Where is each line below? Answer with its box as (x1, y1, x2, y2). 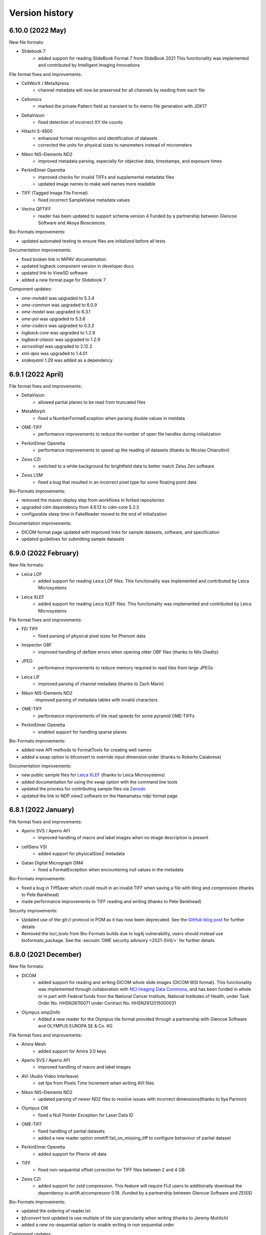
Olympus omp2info (21, 1009, 61, 1015)
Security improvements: (9, 907, 58, 913)
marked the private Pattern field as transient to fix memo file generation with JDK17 (38, 103, 207, 109)
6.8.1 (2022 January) (9, 806, 74, 814)
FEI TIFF (21, 626, 38, 632)
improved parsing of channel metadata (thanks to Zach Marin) (38, 681, 165, 687)
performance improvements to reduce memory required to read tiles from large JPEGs (38, 665, 213, 671)
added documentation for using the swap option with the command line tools (21, 779, 177, 785)
